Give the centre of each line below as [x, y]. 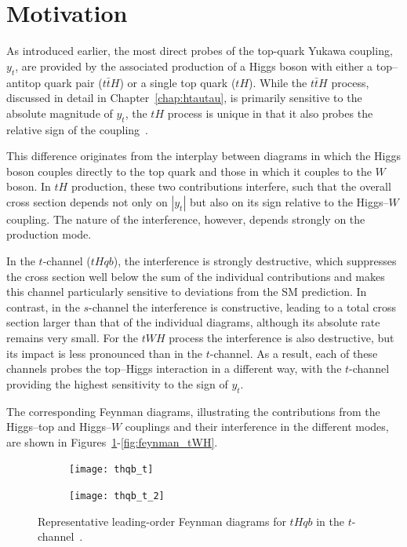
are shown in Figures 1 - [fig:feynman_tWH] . [112, 441]
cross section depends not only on [87, 201]
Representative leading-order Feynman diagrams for [162, 521]
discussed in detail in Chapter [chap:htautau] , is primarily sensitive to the [184, 98]
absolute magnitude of [60, 113]
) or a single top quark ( [178, 82]
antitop [24, 82]
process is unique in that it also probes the [270, 113]
